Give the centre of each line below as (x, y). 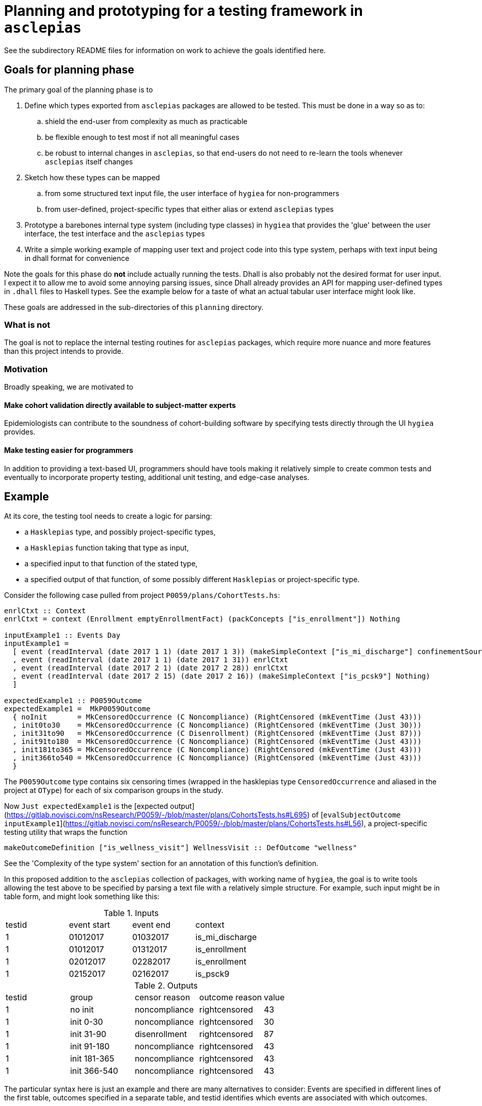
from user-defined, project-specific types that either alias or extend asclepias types (189, 209)
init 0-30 (87, 1022)
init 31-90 (88, 1034)
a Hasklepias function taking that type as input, (107, 548)
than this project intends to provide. (64, 351)
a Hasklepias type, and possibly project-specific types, (120, 532)
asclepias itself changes (89, 161)
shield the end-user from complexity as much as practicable (146, 121)
